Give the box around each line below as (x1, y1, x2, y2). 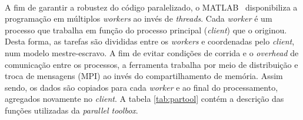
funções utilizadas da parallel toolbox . (5, 104, 138, 116)
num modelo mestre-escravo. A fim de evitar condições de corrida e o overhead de (5, 47, 299, 59)
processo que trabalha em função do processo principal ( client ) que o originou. (5, 23, 287, 36)
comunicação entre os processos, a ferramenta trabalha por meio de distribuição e (5, 58, 298, 70)
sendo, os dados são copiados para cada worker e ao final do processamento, (5, 81, 278, 93)
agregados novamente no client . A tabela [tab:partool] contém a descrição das (5, 92, 284, 105)
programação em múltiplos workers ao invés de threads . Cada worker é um (5, 12, 272, 25)
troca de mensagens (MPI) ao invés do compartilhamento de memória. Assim (5, 70, 283, 82)
